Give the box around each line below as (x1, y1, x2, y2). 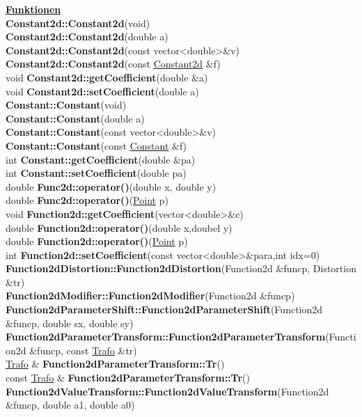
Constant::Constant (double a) (6, 111, 145, 125)
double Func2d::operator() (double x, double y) (6, 179, 217, 194)
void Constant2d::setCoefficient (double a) (6, 84, 199, 98)
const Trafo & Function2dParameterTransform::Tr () (6, 370, 250, 385)
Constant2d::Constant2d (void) (6, 15, 150, 30)
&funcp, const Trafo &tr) (29, 343, 137, 357)
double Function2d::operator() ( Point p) (6, 234, 188, 249)
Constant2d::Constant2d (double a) (6, 29, 168, 44)
